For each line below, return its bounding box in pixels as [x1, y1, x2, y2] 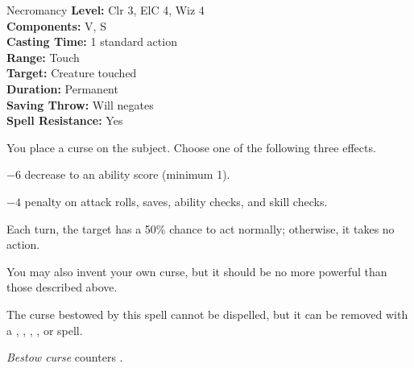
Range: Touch [6, 48, 80, 65]
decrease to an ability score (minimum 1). [24, 166, 230, 183]
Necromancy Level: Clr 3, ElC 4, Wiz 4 [6, 2, 205, 18]
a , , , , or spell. [6, 321, 83, 338]
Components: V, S [6, 17, 106, 34]
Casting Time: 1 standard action [6, 33, 177, 50]
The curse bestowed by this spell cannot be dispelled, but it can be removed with [6, 305, 408, 322]
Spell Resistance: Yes [6, 112, 123, 129]
